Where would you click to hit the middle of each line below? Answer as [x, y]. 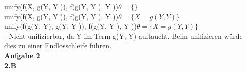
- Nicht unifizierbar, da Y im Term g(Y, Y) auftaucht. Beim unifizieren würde [124, 36]
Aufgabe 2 [22, 55]
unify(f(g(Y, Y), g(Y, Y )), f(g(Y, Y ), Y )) [70, 26]
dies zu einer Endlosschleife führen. [58, 45]
